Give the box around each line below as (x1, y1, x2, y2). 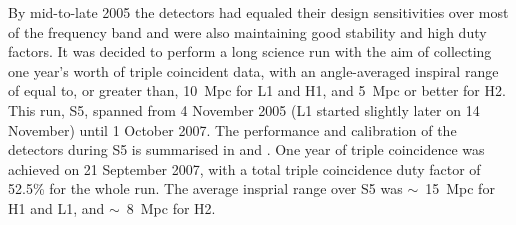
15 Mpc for (425, 178, 495, 199)
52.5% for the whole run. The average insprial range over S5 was (8, 178, 403, 199)
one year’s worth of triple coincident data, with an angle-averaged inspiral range (8, 60, 499, 81)
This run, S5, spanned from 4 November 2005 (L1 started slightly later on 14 (8, 99, 480, 120)
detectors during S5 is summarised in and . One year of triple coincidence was (8, 139, 485, 160)
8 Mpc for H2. (126, 197, 216, 218)
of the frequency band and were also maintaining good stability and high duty (8, 21, 487, 42)
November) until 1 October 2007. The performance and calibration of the (8, 119, 457, 140)
